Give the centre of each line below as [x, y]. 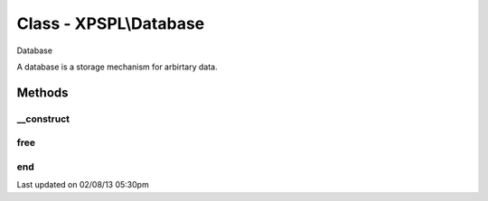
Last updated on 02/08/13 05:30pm [83, 185]
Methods [42, 92]
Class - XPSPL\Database [111, 23]
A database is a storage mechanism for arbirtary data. [117, 67]
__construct [43, 119]
